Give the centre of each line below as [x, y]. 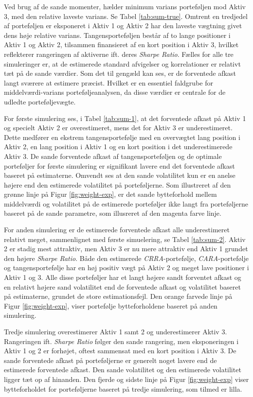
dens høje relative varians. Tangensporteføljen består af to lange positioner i [117, 35]
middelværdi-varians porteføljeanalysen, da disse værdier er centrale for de [115, 92]
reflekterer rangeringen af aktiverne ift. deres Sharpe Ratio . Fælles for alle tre [119, 54]
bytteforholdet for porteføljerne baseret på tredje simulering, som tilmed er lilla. [123, 388]
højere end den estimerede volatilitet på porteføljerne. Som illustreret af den [117, 184]
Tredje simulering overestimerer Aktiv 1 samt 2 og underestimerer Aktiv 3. [116, 331]
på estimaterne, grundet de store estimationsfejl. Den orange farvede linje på [118, 296]
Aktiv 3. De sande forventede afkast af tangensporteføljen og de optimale [113, 156]
